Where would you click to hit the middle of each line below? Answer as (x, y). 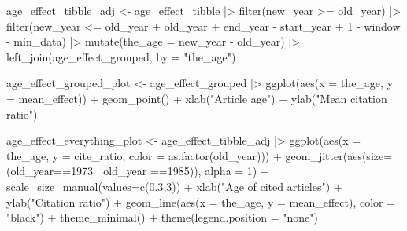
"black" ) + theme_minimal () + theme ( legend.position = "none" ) (163, 217)
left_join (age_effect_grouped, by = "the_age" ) (121, 56)
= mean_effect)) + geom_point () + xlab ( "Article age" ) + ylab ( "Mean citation (197, 98)
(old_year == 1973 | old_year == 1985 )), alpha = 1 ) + (138, 171)
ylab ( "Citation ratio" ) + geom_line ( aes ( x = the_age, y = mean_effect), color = (201, 202)
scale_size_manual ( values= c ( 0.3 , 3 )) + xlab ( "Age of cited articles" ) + (174, 186)
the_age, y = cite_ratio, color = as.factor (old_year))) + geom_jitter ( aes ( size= (200, 155)
